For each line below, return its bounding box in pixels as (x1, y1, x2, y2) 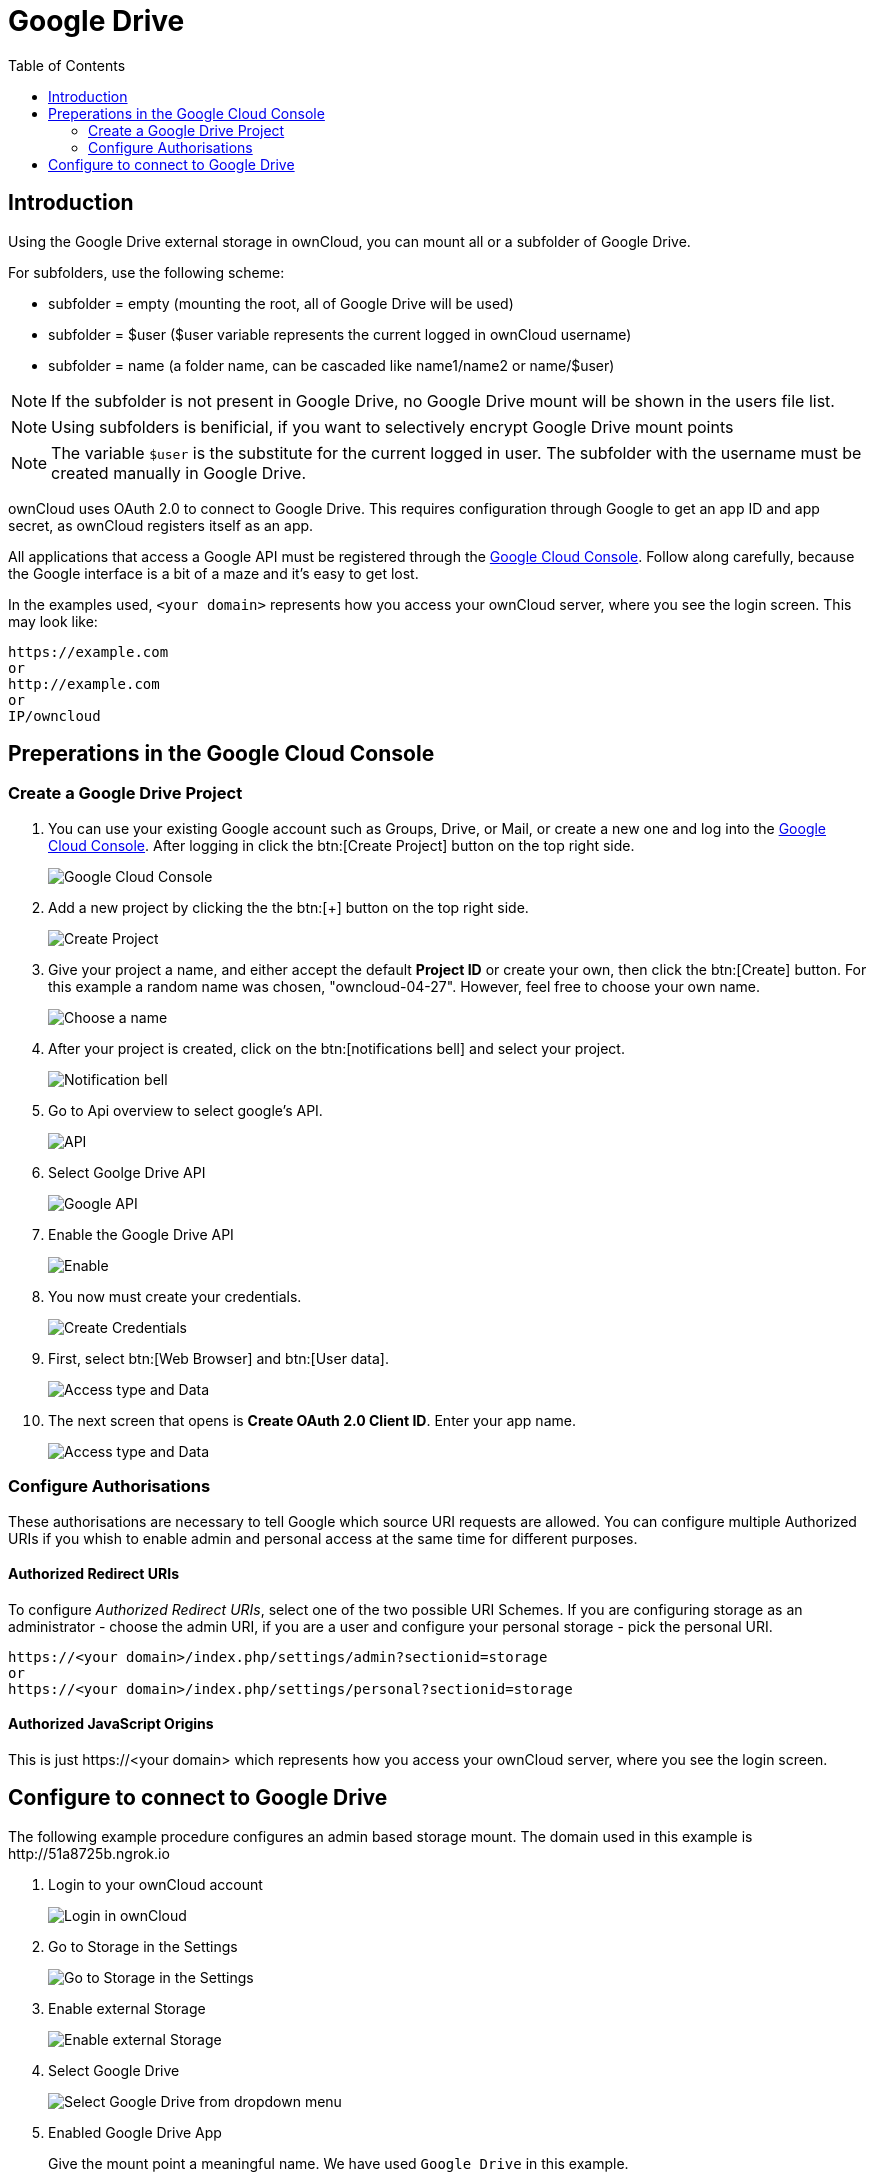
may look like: (8, 612, 98, 630)
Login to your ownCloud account (48, 1875, 263, 1893)
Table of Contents (8, 56, 126, 74)
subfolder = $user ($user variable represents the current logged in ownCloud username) (48, 325, 632, 343)
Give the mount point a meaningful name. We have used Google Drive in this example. (48, 2154, 629, 2172)
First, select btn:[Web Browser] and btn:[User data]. (48, 1349, 389, 1367)
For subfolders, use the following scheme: (8, 263, 285, 281)
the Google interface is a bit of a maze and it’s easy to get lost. (8, 564, 419, 582)
